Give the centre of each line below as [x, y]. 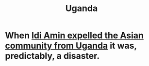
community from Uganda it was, [71, 46]
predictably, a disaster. [52, 56]
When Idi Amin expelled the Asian [74, 35]
